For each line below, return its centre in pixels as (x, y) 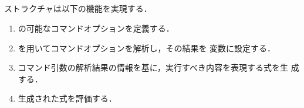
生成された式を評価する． (67, 98)
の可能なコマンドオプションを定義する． (96, 28)
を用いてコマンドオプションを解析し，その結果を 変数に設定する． (147, 48)
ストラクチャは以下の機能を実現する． (78, 8)
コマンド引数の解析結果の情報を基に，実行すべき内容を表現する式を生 (153, 67)
